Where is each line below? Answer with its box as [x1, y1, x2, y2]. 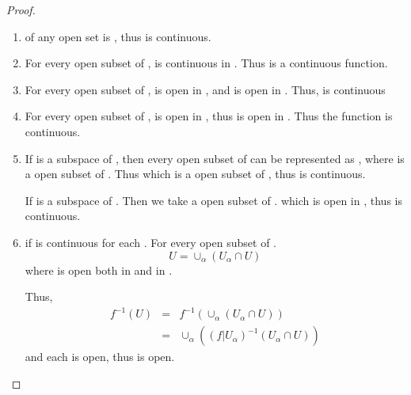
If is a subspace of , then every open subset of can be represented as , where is [25, 150, 405, 166]
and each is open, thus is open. [25, 348, 175, 365]
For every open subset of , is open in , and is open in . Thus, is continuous [25, 81, 386, 97]
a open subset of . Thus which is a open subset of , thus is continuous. [25, 165, 366, 182]
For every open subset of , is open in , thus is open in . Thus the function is [25, 108, 393, 124]
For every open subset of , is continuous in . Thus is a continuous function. [25, 55, 388, 71]
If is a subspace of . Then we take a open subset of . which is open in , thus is [25, 192, 402, 208]
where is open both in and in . [25, 261, 173, 278]
